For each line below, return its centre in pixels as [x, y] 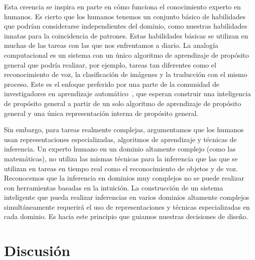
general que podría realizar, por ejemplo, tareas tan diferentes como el [110, 64]
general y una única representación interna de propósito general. [101, 113]
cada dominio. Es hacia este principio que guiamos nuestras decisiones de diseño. [126, 216]
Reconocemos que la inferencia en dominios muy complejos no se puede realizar [124, 178]
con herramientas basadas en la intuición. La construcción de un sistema [114, 187]
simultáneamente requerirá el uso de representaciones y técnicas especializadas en [127, 206]
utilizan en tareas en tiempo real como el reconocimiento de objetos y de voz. [121, 168]
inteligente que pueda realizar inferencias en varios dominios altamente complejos [127, 197]
